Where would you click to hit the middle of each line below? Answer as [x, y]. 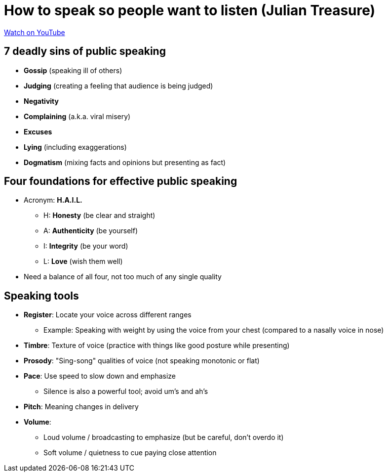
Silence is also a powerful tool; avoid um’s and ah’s [126, 391]
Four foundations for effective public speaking [121, 181]
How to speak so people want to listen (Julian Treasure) [190, 10]
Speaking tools [41, 296]
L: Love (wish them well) [83, 261]
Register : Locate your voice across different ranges [108, 315]
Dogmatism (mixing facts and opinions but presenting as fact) [125, 162]
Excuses [38, 131]
